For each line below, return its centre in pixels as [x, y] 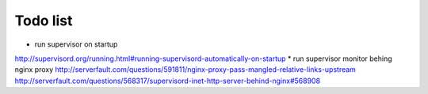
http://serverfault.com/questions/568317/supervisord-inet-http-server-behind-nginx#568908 [168, 81]
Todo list [44, 21]
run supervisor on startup [76, 44]
